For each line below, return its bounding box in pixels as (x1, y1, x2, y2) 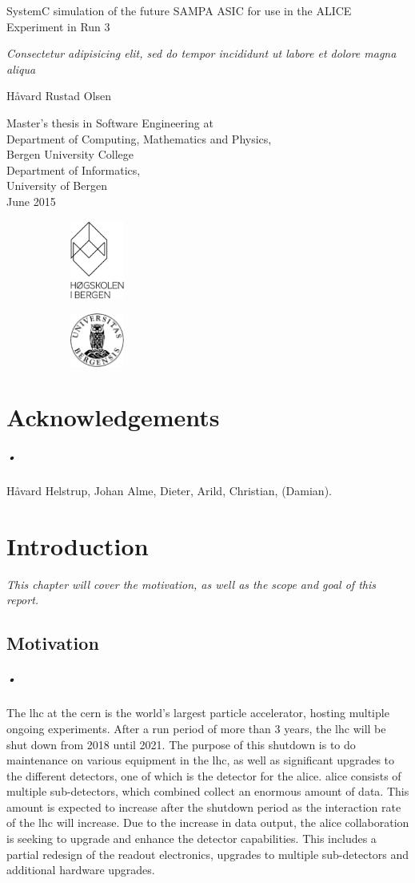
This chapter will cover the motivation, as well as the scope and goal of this (6, 575, 376, 592)
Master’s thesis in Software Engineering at (6, 114, 213, 131)
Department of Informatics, (6, 161, 141, 178)
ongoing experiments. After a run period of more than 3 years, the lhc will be (6, 720, 386, 736)
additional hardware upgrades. (6, 861, 155, 878)
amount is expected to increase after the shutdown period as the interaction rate (6, 798, 401, 815)
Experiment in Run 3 (6, 18, 110, 34)
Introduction (6, 529, 149, 562)
